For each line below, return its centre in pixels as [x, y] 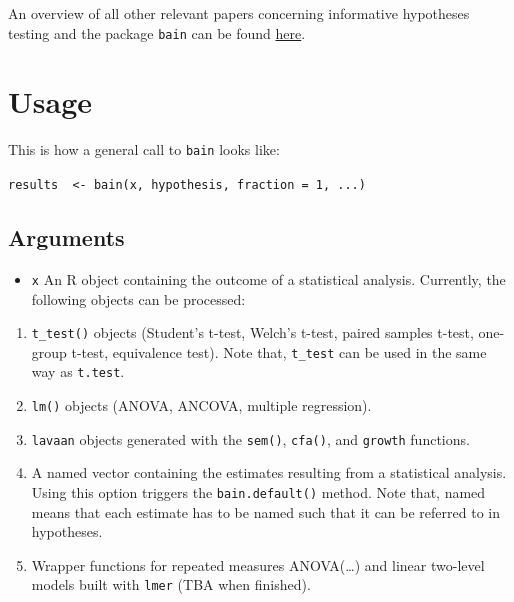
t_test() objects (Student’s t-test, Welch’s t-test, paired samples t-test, [252, 332]
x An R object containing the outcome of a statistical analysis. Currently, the [268, 278]
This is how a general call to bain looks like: [144, 149]
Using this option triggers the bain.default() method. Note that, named [258, 492]
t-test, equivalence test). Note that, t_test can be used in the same [279, 351]
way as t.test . [78, 371]
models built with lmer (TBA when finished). [171, 584]
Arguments [66, 237]
